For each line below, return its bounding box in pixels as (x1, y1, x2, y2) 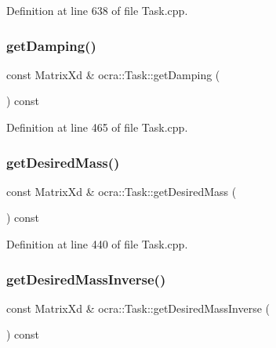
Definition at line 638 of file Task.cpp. (6, 2, 188, 18)
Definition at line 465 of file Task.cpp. (6, 119, 188, 135)
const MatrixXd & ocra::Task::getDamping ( (6, 66, 220, 82)
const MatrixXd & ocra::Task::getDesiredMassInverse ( (6, 299, 271, 316)
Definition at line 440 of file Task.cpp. (6, 236, 188, 252)
